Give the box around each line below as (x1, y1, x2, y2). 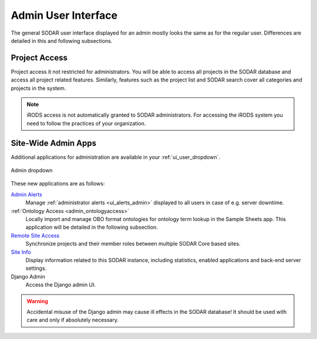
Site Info (11, 248, 32, 255)
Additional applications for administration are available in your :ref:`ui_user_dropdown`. (11, 153, 220, 161)
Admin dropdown (11, 167, 53, 174)
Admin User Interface (11, 9, 117, 22)
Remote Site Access (11, 232, 60, 239)
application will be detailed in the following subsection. (25, 223, 158, 231)
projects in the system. (11, 84, 66, 91)
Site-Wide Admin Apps (11, 138, 97, 148)
